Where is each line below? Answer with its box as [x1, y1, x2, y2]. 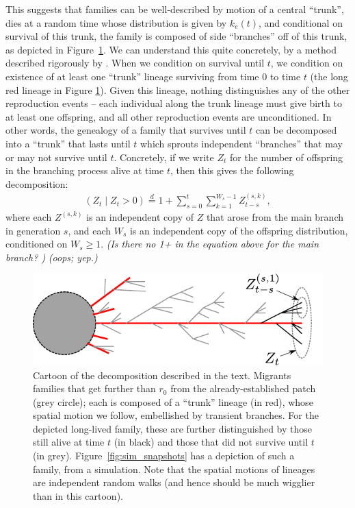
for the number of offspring [229, 149, 343, 164]
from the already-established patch [170, 381, 316, 396]
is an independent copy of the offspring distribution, [129, 223, 348, 237]
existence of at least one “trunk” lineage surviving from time [5, 69, 259, 83]
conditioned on [5, 237, 68, 251]
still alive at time [33, 435, 105, 449]
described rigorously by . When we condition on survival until [5, 56, 265, 70]
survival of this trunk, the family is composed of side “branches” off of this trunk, [5, 29, 347, 43]
